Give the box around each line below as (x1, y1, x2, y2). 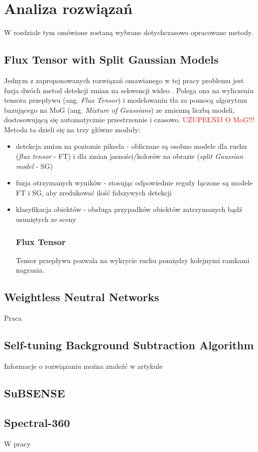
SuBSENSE (4, 385, 65, 401)
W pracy (4, 438, 31, 448)
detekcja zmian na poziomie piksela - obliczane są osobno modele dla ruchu (16, 141, 247, 151)
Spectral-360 (4, 414, 70, 430)
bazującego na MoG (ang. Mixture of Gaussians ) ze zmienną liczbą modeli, (4, 104, 235, 115)
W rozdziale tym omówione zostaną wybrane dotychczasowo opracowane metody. (4, 27, 253, 38)
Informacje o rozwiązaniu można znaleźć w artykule (4, 361, 163, 371)
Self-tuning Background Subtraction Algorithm (4, 337, 254, 353)
